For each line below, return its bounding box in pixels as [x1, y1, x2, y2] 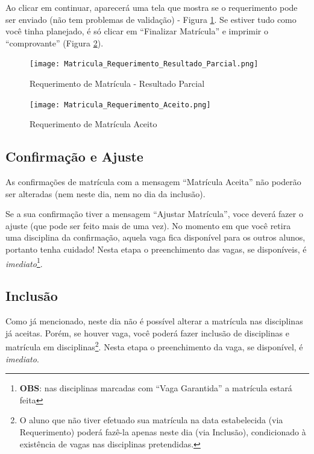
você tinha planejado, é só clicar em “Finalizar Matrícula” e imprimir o [5, 25, 269, 37]
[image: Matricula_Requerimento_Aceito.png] [30, 100, 211, 109]
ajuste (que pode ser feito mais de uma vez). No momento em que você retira [5, 219, 291, 232]
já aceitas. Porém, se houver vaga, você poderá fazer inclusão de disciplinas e [5, 326, 289, 339]
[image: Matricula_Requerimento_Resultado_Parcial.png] [30, 60, 259, 69]
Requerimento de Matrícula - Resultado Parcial [30, 77, 205, 90]
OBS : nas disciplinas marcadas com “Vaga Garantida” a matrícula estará [19, 382, 292, 394]
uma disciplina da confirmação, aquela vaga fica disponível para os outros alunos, [5, 231, 306, 244]
